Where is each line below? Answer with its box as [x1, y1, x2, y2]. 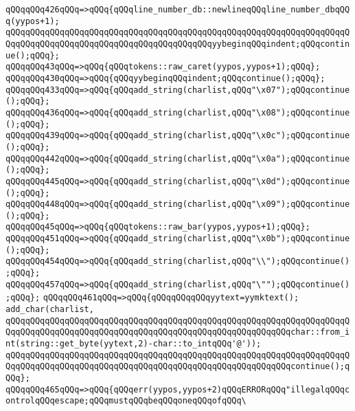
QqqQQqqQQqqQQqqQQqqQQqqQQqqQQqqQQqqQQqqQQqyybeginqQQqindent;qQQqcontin [5, 38, 350, 49]
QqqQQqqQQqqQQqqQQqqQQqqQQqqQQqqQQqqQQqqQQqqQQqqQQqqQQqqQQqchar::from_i [5, 327, 350, 337]
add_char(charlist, [5, 304, 94, 315]
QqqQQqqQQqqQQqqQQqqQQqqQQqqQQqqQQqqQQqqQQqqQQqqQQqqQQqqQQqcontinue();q [5, 362, 350, 372]
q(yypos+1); [5, 16, 60, 26]
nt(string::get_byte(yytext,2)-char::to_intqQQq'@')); [5, 339, 262, 349]
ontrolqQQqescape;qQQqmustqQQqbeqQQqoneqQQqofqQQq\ [5, 396, 247, 406]
